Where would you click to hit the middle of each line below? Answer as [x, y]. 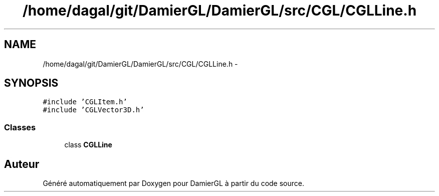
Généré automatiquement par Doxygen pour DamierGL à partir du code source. [174, 183]
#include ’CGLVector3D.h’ [93, 110]
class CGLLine [88, 145]
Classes [20, 127]
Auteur [22, 164]
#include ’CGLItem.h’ [85, 102]
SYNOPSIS [31, 83]
